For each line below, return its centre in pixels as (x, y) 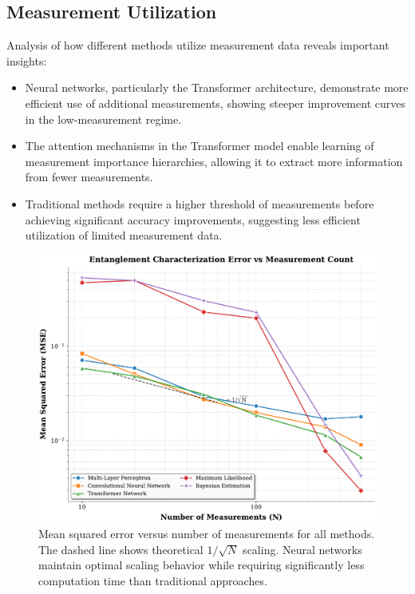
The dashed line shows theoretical (121, 549)
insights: (27, 60)
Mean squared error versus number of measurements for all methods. (207, 534)
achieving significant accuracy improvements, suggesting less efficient (193, 219)
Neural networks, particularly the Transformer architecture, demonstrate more (217, 87)
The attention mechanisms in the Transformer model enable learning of (200, 146)
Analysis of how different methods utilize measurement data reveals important (198, 45)
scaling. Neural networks (302, 549)
